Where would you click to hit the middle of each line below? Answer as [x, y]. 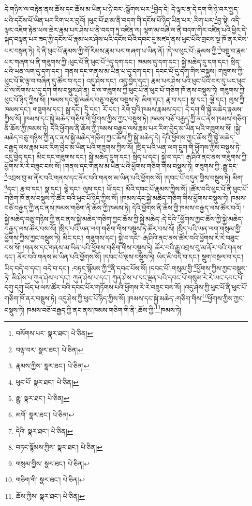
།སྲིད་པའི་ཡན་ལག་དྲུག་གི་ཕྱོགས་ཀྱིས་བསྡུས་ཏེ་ [188, 147]
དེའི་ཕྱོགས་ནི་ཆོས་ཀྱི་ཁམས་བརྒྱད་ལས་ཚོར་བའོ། [187, 207]
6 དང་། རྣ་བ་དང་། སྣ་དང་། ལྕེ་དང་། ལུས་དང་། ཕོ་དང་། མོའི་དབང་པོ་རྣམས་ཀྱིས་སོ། [96, 188]
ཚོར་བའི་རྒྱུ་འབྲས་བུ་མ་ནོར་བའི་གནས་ [199, 247]
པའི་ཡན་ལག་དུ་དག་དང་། [33, 71]
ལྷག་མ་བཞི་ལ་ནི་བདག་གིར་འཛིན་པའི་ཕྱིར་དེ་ [195, 29]
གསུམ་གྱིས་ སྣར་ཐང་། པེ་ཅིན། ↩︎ [53, 463]
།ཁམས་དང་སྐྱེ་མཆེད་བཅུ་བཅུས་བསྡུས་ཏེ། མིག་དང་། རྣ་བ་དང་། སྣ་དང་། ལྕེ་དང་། [137, 99]
